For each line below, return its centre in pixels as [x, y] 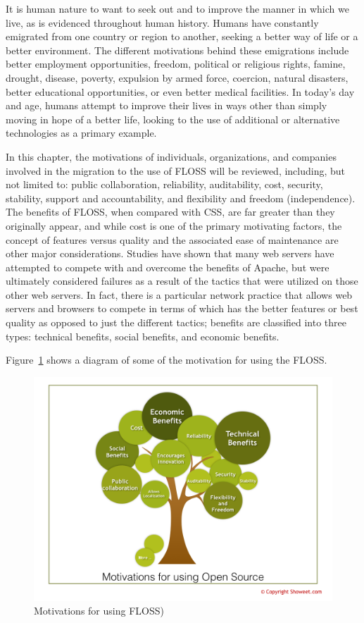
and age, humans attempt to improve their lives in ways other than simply [167, 105]
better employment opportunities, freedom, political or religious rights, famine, [176, 64]
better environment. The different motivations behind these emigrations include [177, 50]
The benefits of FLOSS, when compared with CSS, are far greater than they [170, 212]
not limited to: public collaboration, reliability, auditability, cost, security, [164, 184]
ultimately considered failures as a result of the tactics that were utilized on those [182, 281]
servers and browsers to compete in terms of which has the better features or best [182, 308]
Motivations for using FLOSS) [99, 611]
